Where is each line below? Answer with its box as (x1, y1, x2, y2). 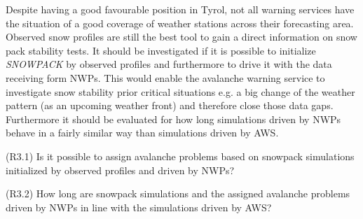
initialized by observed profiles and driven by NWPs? (6, 162, 235, 177)
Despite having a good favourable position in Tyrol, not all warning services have (6, 2, 355, 16)
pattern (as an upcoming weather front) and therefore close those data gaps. (6, 98, 334, 113)
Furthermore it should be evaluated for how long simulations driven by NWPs (6, 111, 341, 126)
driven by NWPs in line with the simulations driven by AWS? (6, 199, 272, 214)
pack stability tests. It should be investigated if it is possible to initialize (6, 43, 316, 57)
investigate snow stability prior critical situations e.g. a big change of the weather (6, 84, 355, 99)
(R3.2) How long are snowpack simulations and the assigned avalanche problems (6, 186, 350, 201)
